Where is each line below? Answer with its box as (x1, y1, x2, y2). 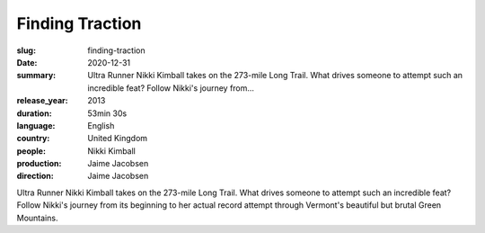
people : (16, 145, 47, 157)
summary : (16, 70, 57, 81)
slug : (16, 45, 36, 56)
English (87, 120, 115, 130)
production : (16, 158, 62, 169)
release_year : (16, 95, 69, 106)
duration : (16, 108, 53, 119)
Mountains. (16, 212, 58, 223)
